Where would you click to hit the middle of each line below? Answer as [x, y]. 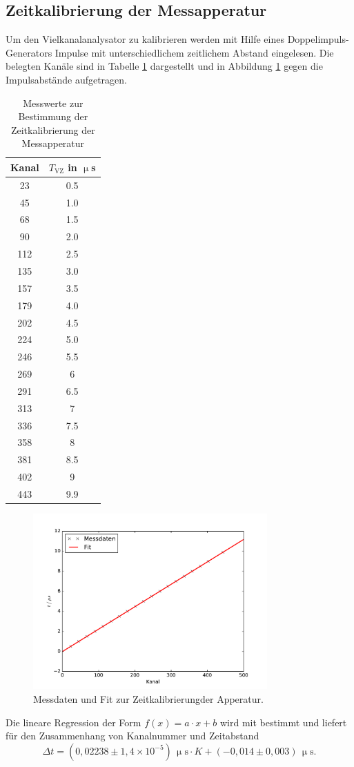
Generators [29, 52]
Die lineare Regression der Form [73, 722]
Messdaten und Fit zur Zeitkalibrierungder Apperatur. [148, 699]
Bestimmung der [53, 116]
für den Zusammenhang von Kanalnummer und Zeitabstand [132, 736]
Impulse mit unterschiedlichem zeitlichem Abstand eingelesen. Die [194, 52]
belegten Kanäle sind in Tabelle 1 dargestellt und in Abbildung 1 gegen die [164, 66]
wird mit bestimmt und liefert [283, 722]
